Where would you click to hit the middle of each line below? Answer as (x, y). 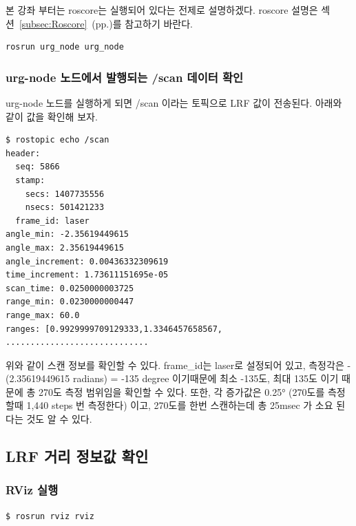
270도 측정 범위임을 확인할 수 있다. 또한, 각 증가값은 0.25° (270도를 (181, 391)
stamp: (30, 180)
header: (23, 153)
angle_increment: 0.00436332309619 (87, 261)
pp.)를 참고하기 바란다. (144, 23)
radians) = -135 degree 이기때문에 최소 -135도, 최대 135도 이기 (206, 378)
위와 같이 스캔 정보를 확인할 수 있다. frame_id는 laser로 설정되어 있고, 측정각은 (175, 365)
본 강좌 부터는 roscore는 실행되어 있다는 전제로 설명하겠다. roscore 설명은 (162, 10)
